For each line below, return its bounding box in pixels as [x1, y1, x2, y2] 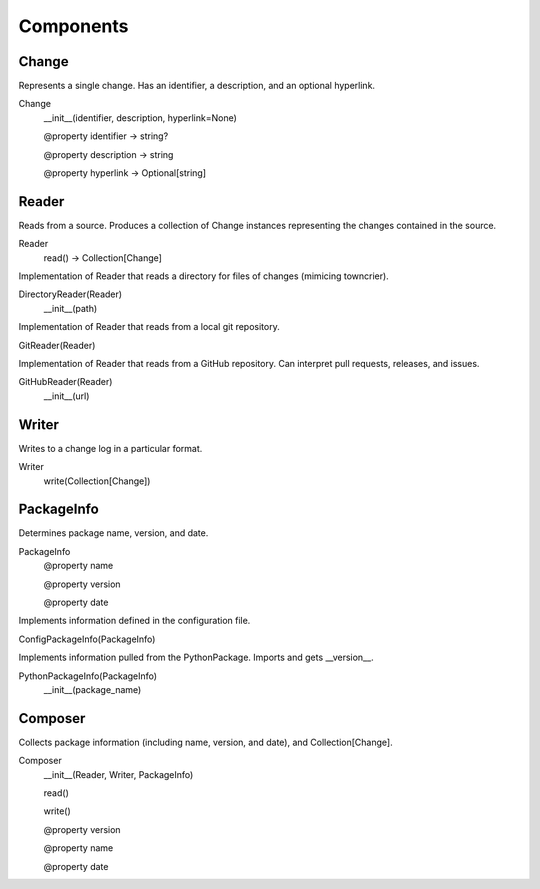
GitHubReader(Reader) [18, 376, 113, 388]
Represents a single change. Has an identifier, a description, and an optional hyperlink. [18, 80, 375, 92]
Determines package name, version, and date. [18, 527, 209, 539]
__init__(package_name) [43, 683, 142, 695]
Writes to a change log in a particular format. [18, 442, 203, 454]
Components [18, 15, 129, 37]
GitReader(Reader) [18, 339, 96, 351]
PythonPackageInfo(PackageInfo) [18, 670, 158, 682]
